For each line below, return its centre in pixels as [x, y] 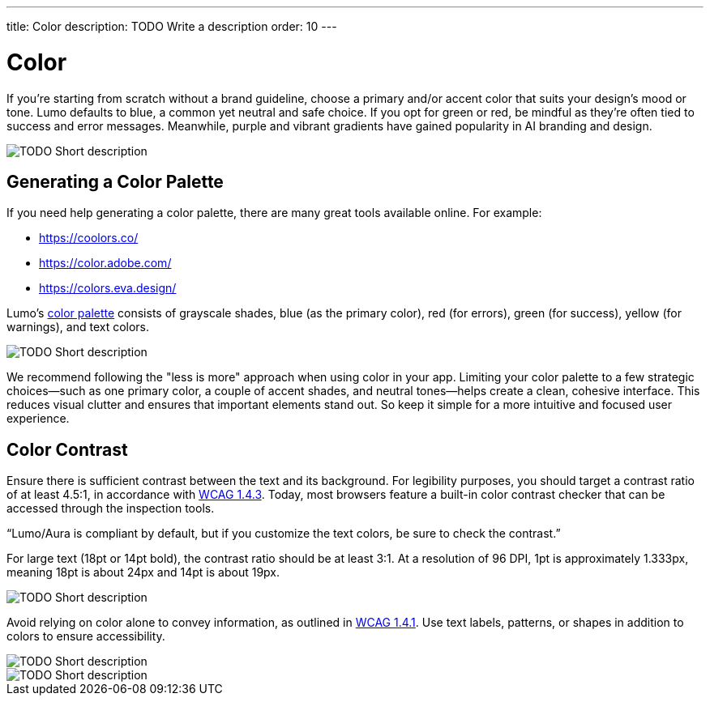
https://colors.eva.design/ [108, 288]
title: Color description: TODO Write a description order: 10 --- [172, 26]
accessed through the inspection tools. [111, 508]
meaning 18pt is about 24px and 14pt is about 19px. [143, 572]
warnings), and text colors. [78, 327]
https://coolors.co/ [89, 238]
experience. [38, 419]
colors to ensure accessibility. [86, 636]
